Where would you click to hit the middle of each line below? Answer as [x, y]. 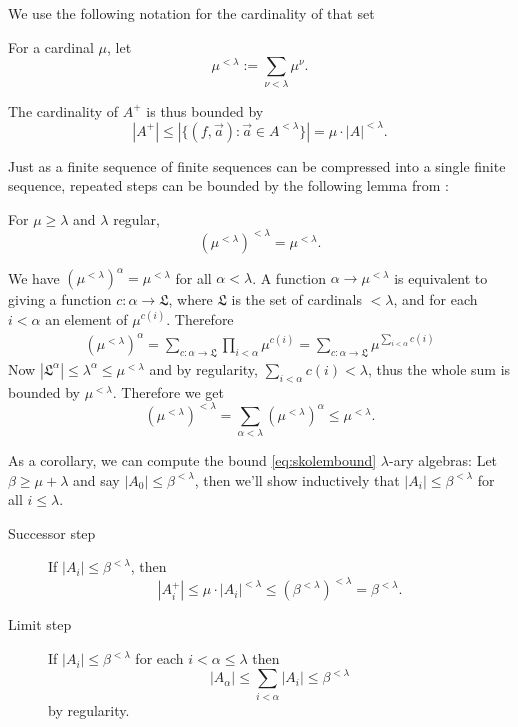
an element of [86, 318]
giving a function [60, 299]
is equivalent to [441, 277]
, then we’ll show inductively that [297, 479]
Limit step [40, 624]
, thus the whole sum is [439, 368]
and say [96, 479]
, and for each [435, 299]
